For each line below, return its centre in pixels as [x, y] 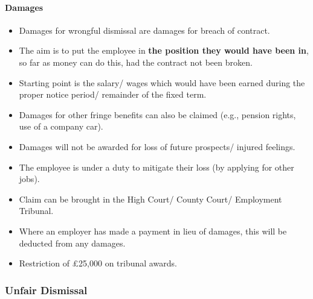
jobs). [29, 179]
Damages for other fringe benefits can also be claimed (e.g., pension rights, [157, 114]
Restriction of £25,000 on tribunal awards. [98, 263]
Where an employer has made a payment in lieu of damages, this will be [153, 231]
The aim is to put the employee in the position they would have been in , [164, 50]
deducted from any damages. [72, 243]
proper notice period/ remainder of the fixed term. [113, 94]
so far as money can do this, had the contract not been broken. [136, 62]
